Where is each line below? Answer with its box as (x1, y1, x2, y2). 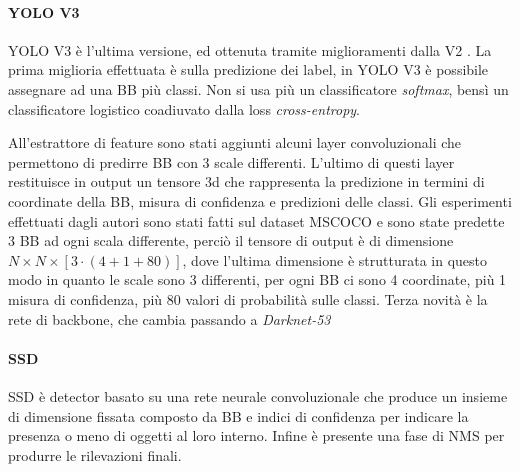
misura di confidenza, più (8, 288, 163, 309)
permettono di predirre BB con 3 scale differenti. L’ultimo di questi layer (8, 151, 455, 172)
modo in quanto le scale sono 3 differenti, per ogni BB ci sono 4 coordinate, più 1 (8, 269, 507, 290)
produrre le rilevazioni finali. (8, 444, 182, 465)
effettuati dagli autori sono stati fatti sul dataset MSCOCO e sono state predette (8, 210, 505, 231)
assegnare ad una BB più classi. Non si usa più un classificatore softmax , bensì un (8, 78, 509, 99)
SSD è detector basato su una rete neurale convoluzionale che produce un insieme (8, 385, 508, 406)
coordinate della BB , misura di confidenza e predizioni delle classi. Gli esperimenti (8, 190, 512, 211)
